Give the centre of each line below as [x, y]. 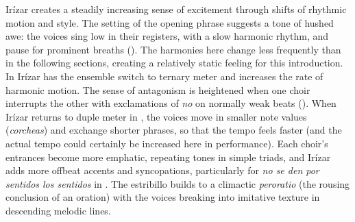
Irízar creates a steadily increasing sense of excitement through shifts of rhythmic [176, 9]
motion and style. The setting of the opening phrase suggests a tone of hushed [170, 22]
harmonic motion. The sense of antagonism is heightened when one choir [158, 89]
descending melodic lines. [58, 210]
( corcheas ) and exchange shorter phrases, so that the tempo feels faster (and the [174, 130]
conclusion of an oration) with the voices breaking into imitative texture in [163, 197]
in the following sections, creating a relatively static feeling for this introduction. [174, 63]
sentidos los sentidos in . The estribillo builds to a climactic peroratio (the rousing [178, 183]
